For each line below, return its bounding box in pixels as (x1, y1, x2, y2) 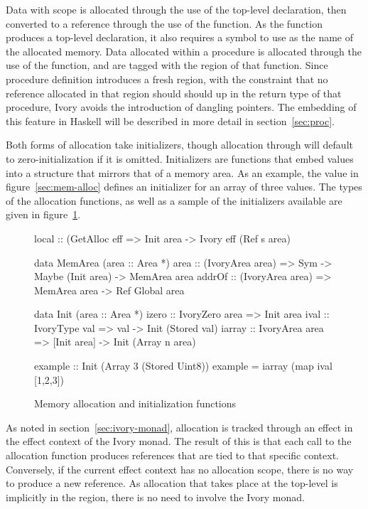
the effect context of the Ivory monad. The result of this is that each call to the (6, 434, 352, 449)
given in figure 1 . (6, 207, 81, 222)
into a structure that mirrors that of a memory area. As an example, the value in (6, 165, 359, 180)
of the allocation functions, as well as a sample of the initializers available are (6, 193, 342, 208)
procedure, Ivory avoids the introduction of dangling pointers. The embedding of (6, 100, 357, 114)
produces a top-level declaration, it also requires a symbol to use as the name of (6, 30, 354, 45)
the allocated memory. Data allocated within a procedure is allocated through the (6, 43, 362, 58)
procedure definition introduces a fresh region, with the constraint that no (6, 71, 328, 86)
